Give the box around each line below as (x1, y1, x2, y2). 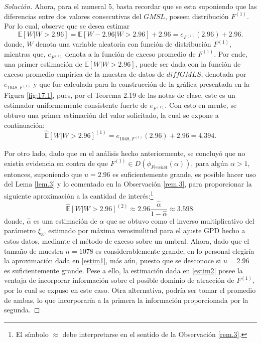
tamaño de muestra (4, 245, 63, 256)
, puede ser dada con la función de (135, 59, 241, 69)
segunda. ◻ (4, 304, 40, 315)
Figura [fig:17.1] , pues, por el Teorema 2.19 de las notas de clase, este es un (4, 90, 235, 100)
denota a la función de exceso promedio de (65, 48, 196, 59)
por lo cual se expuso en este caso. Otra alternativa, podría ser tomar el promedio (4, 285, 256, 295)
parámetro (4, 225, 36, 236)
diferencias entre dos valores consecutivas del (4, 11, 142, 21)
